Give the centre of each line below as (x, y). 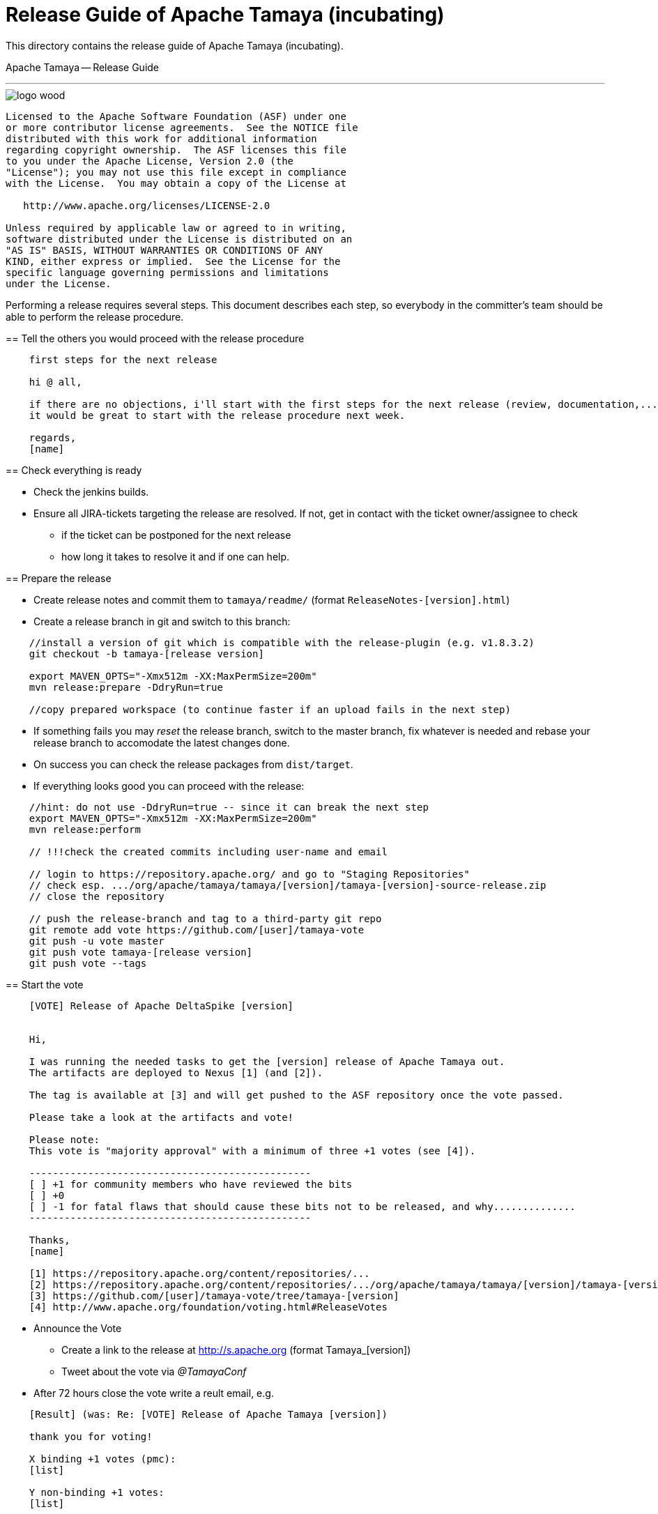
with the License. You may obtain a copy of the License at (176, 183)
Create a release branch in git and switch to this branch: (162, 621)
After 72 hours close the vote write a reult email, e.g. (154, 1393)
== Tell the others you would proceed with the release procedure (155, 338)
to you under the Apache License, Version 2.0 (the (150, 161)
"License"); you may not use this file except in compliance (176, 172)
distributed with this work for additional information (161, 138)
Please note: (64, 1139)
